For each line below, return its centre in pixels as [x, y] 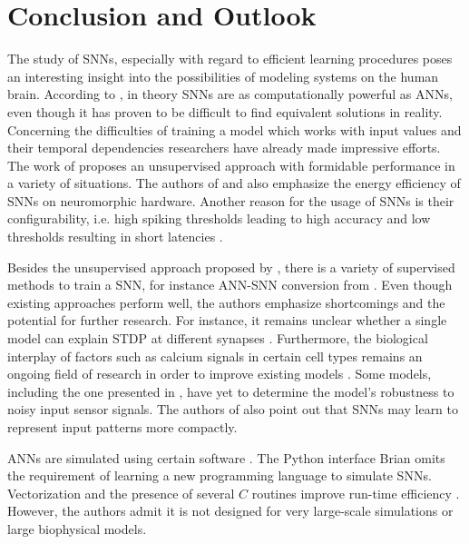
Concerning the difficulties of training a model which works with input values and [234, 129]
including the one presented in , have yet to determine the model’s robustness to [231, 391]
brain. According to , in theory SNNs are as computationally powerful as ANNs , [230, 94]
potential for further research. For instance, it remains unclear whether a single [227, 320]
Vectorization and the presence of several [121, 493]
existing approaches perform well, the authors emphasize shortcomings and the [226, 302]
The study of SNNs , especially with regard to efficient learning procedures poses [230, 59]
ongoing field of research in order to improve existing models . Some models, [220, 374]
